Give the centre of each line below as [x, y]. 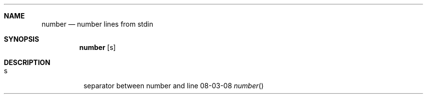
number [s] [97, 47]
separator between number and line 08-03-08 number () [174, 86]
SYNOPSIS [22, 39]
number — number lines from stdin [97, 24]
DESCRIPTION [27, 62]
